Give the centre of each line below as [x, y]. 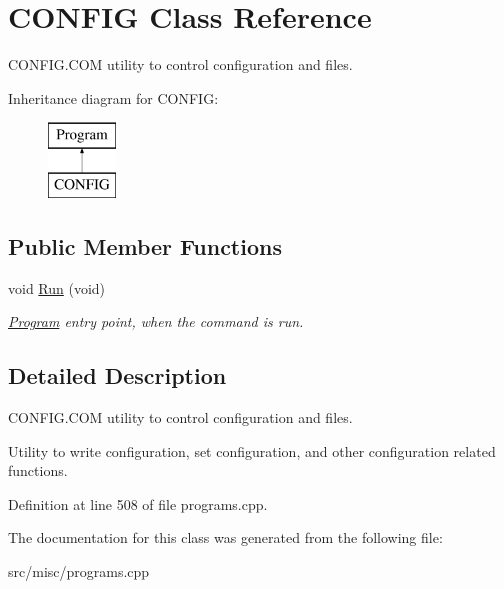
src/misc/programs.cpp [79, 571]
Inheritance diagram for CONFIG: [113, 97]
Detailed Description [117, 375]
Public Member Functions [145, 245]
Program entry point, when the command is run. [156, 321]
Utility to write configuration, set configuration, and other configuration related [252, 450]
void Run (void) [57, 287]
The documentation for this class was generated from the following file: [225, 537]
